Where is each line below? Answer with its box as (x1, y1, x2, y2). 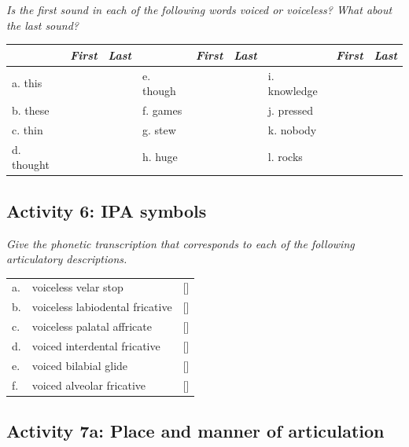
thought (12, 156, 50, 173)
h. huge (142, 148, 178, 165)
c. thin (12, 121, 43, 137)
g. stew (142, 121, 176, 137)
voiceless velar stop (31, 279, 123, 295)
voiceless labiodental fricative (31, 299, 172, 315)
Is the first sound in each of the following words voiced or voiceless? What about (6, 2, 392, 17)
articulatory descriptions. (6, 251, 127, 267)
